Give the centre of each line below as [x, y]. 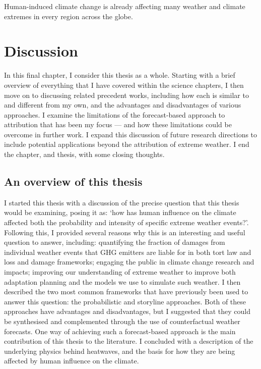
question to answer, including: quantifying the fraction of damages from [115, 242]
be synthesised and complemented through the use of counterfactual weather [122, 321]
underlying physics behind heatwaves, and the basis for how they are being [120, 351]
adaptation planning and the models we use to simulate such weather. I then [122, 281]
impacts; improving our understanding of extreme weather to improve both [120, 272]
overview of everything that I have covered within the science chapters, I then [124, 85]
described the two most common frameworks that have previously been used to [126, 292]
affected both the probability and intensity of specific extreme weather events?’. [126, 222]
